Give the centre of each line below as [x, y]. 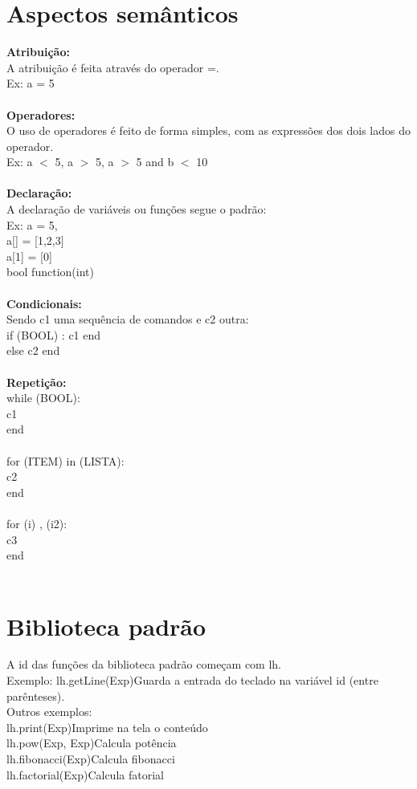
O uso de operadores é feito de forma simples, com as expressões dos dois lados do [208, 130]
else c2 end [33, 350]
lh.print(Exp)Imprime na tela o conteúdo [107, 727]
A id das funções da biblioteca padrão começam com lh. [144, 664]
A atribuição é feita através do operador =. [113, 67]
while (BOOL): [43, 398]
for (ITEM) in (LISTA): [65, 460]
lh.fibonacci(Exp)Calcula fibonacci [91, 758]
